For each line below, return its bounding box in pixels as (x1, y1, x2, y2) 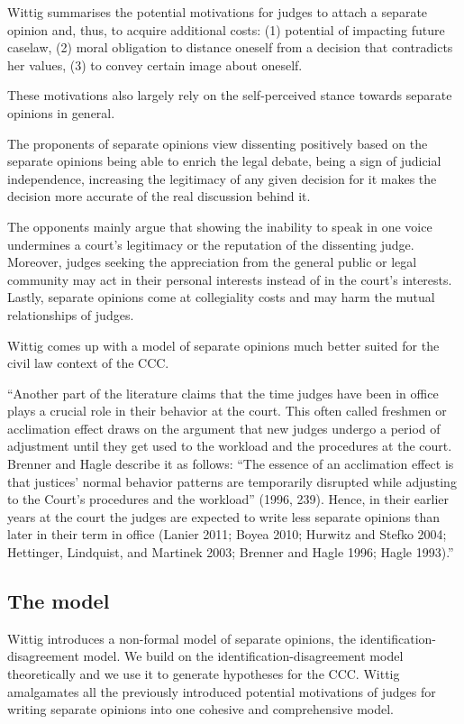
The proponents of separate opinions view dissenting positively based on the (7, 133, 428, 152)
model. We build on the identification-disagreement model (83, 646, 404, 665)
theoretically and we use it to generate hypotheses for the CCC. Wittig (7, 664, 400, 683)
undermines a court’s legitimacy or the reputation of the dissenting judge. (7, 234, 414, 253)
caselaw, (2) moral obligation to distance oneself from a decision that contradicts (7, 38, 453, 57)
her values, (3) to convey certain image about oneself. (7, 55, 303, 74)
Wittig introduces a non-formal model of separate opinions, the (7, 628, 356, 647)
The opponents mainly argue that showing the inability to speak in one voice (7, 216, 432, 235)
